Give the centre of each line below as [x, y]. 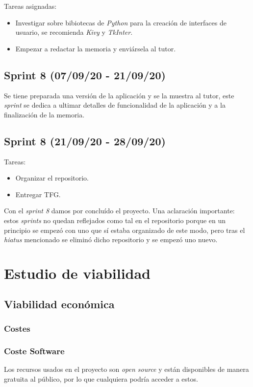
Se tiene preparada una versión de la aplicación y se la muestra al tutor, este [119, 95]
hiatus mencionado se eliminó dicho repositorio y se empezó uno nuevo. [111, 239]
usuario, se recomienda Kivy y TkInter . [74, 32]
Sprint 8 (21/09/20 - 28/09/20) [85, 141]
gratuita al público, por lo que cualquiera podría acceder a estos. [101, 378]
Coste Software [34, 351]
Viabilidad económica [59, 304]
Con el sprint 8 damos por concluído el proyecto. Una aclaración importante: [119, 211]
